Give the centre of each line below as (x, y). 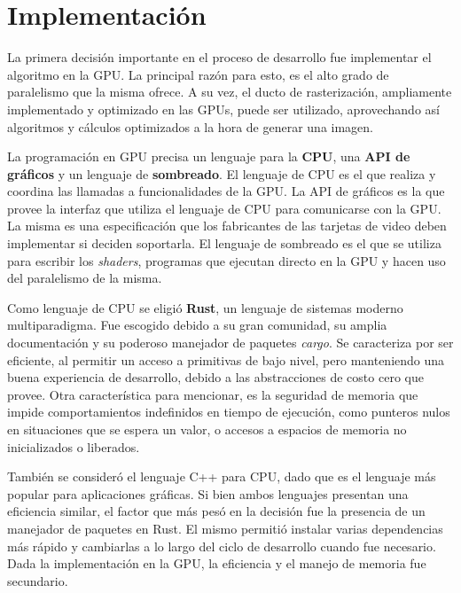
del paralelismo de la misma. (85, 278)
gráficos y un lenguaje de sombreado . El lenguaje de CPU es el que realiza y (222, 173)
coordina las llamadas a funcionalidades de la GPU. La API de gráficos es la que (226, 191)
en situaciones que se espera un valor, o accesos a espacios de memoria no (207, 429)
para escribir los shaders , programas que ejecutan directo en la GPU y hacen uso (227, 260)
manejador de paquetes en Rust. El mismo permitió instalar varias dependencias (225, 528)
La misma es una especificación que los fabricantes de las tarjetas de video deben (227, 226)
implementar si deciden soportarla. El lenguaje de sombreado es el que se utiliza (224, 243)
